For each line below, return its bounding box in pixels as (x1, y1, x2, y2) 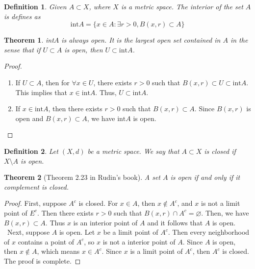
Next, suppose (7, 227, 50, 237)
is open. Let (59, 227, 95, 237)
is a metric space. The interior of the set (121, 1, 243, 11)
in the (230, 35, 248, 45)
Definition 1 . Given (4, 1, 67, 11)
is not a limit (201, 198, 240, 208)
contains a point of (18, 236, 75, 246)
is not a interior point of (102, 236, 176, 246)
